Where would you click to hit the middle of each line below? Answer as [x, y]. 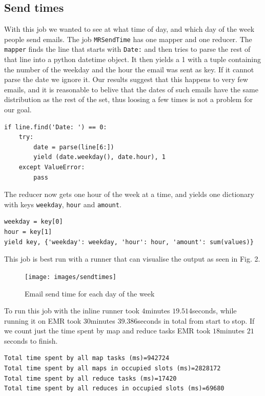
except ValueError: [52, 167]
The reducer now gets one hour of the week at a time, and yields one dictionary [129, 194]
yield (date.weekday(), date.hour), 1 [99, 157]
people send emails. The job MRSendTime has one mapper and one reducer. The [128, 39]
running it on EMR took [43, 320]
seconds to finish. [31, 340]
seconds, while [215, 311]
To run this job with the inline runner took [72, 311]
